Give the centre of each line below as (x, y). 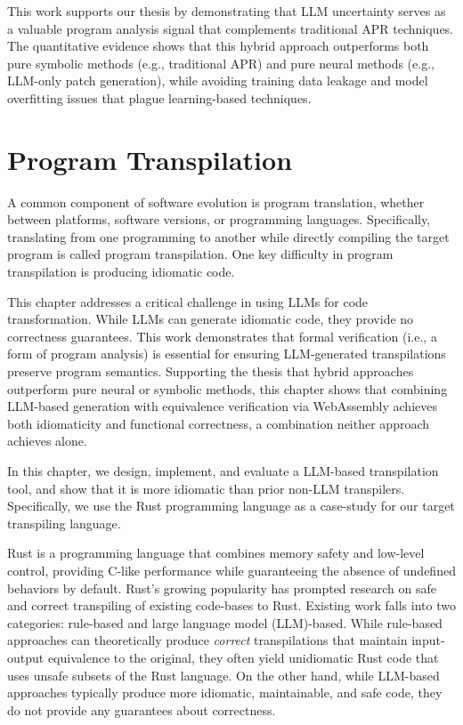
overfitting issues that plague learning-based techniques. (159, 97)
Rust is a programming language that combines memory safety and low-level (216, 553)
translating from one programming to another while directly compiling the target (228, 236)
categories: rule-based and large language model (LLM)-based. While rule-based (225, 622)
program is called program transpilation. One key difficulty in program (200, 254)
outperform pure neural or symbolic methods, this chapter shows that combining (227, 388)
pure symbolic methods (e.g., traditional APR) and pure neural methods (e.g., (221, 63)
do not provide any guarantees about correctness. (142, 709)
